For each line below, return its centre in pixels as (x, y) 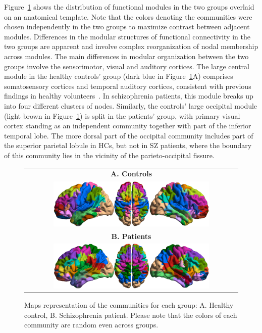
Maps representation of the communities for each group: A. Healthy (129, 305)
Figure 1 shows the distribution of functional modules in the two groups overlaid (129, 7)
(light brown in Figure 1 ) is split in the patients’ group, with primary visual (122, 115)
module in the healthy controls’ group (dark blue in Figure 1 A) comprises (119, 76)
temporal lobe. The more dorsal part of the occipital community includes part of (129, 135)
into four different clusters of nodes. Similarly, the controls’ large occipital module (131, 105)
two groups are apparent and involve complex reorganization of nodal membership (131, 46)
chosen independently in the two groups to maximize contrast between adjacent (127, 27)
